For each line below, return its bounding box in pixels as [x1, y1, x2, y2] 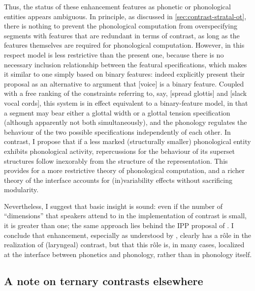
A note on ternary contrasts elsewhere [4, 273, 203, 288]
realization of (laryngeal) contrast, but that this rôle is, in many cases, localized [4, 239, 245, 250]
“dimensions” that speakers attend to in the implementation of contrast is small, [4, 210, 247, 221]
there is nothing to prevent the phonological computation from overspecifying [4, 21, 238, 31]
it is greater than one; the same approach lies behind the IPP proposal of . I [4, 220, 234, 231]
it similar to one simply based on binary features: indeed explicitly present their [4, 69, 245, 79]
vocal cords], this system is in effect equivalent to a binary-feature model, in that [4, 97, 248, 108]
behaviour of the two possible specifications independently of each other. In [4, 126, 231, 137]
